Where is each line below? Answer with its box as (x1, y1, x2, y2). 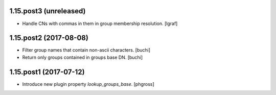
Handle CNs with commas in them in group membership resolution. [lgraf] (22, 20, 178, 27)
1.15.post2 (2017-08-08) (9, 34, 89, 42)
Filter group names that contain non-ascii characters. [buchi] (22, 47, 151, 53)
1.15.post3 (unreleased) (9, 7, 86, 15)
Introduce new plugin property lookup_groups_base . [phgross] (22, 81, 154, 87)
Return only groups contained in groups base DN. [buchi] (22, 54, 143, 60)
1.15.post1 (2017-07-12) (9, 67, 85, 76)
